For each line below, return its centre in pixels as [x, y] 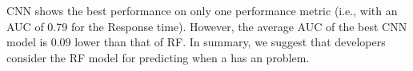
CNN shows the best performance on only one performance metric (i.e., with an [202, 10]
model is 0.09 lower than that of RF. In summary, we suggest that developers [196, 42]
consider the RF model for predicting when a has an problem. [158, 57]
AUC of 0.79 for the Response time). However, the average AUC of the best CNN [207, 26]
